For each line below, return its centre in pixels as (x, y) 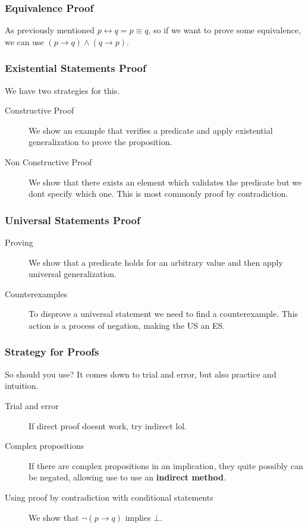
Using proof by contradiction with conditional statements (109, 497)
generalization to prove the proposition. (100, 142)
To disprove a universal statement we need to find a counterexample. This (164, 314)
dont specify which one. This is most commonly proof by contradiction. (158, 194)
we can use (24, 41)
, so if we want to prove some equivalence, (224, 30)
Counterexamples (36, 293)
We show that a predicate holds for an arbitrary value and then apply (156, 262)
